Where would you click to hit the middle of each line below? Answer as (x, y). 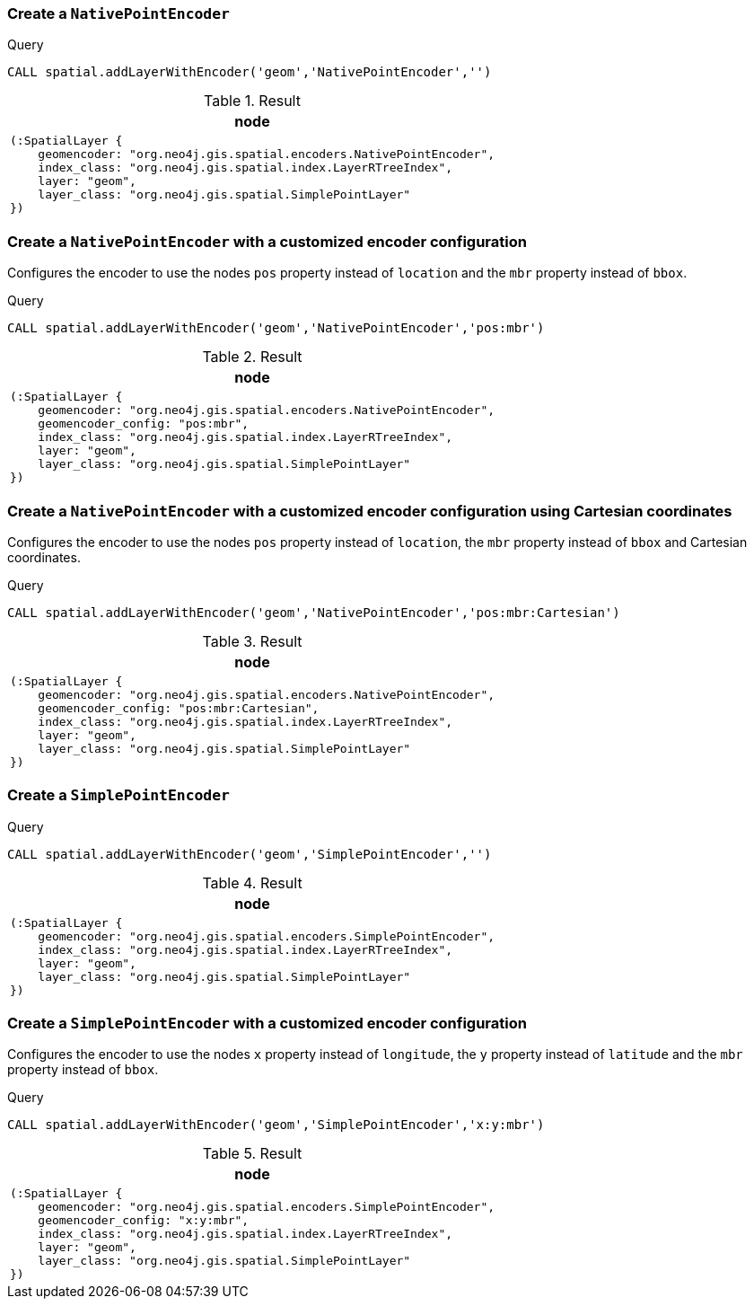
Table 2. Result (252, 357)
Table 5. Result (252, 1154)
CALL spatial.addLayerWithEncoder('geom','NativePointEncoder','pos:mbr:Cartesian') (314, 612)
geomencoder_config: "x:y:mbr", (144, 1221)
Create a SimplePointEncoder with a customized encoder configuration (267, 1023)
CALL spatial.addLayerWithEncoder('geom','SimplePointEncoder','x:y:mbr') (276, 1125)
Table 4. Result (252, 882)
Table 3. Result (252, 641)
